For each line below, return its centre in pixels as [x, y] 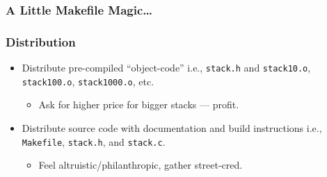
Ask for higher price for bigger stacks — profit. [139, 104]
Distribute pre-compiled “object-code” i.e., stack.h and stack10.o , [166, 68]
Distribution [41, 41]
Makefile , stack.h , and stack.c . [94, 141]
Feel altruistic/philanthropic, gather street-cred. [141, 165]
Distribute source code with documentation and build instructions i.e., [172, 127]
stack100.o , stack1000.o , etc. [88, 81]
